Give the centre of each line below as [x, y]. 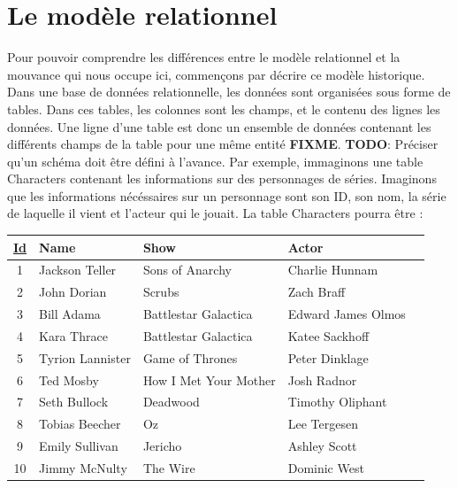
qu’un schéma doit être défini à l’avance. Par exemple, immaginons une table [215, 161]
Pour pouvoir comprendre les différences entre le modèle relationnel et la [204, 57]
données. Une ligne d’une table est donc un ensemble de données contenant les [219, 126]
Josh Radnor [322, 380]
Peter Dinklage [328, 357]
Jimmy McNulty [83, 468]
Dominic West [326, 468]
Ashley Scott [322, 446]
